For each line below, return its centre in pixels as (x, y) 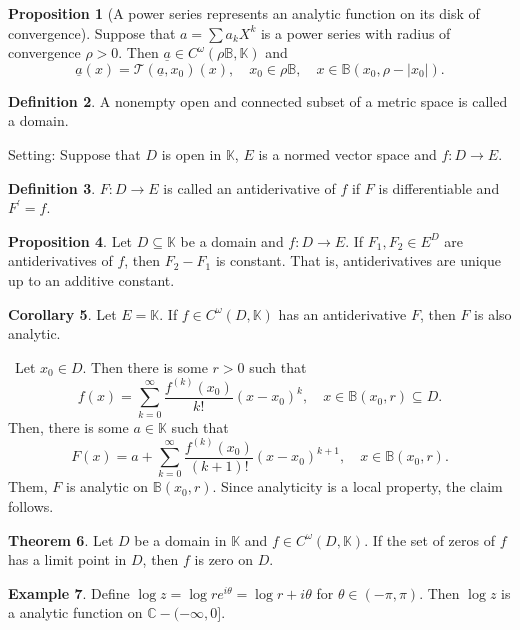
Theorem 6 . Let (61, 539)
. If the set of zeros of (429, 539)
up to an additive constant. (91, 279)
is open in (191, 153)
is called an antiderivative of (249, 187)
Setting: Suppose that (74, 153)
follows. (31, 505)
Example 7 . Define (69, 592)
